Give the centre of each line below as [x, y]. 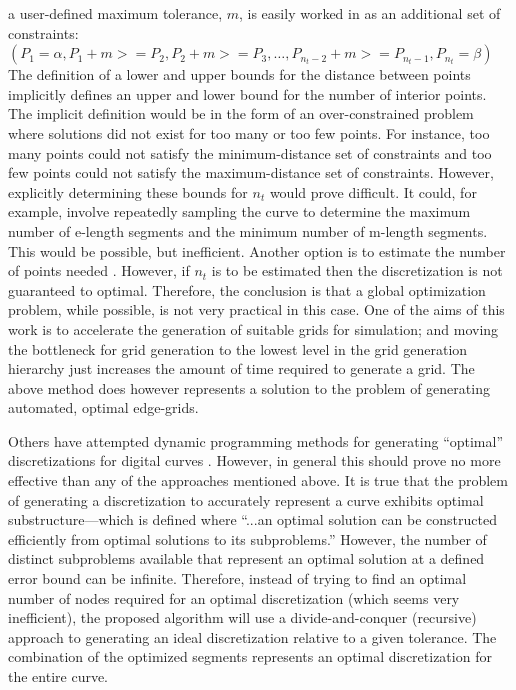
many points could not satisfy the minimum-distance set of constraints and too [250, 152]
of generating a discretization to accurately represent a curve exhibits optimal [246, 499]
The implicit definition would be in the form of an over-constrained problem [241, 113]
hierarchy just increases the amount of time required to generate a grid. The [241, 368]
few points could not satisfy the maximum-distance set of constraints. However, [251, 172]
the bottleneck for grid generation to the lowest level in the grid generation [238, 348]
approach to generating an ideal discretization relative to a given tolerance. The [252, 636]
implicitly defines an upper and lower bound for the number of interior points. [247, 93]
